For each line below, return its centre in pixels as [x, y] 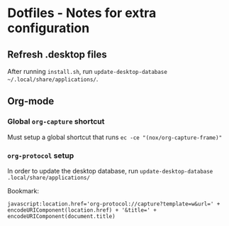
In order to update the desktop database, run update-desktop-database [110, 171]
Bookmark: [23, 190]
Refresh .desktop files [57, 54]
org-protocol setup [41, 156]
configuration [49, 28]
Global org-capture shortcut [56, 122]
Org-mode [31, 101]
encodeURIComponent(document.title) [61, 216]
